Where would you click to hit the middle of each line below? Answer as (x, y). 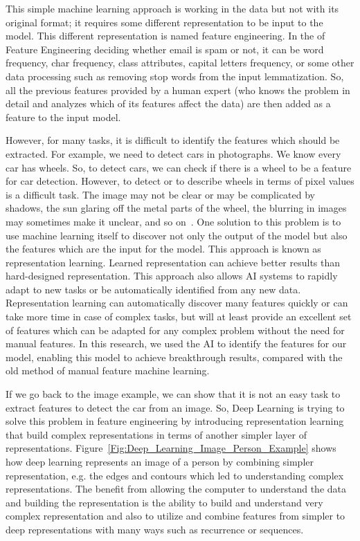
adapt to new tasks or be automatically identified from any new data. (153, 289)
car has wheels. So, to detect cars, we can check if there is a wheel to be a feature (179, 167)
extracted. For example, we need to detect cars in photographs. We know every (173, 153)
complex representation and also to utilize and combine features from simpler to (175, 516)
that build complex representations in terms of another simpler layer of (156, 434)
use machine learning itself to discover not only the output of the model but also (177, 235)
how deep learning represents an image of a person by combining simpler (160, 461)
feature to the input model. (63, 117)
